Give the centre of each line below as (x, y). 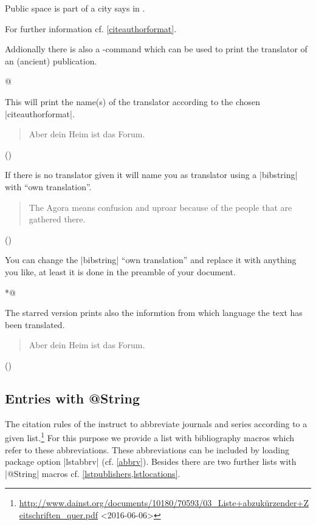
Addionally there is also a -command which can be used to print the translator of (156, 49)
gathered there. (57, 219)
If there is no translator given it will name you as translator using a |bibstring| (151, 175)
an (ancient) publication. (51, 60)
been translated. (35, 324)
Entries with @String (73, 398)
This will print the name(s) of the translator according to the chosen (133, 101)
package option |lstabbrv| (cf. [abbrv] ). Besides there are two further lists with (151, 462)
